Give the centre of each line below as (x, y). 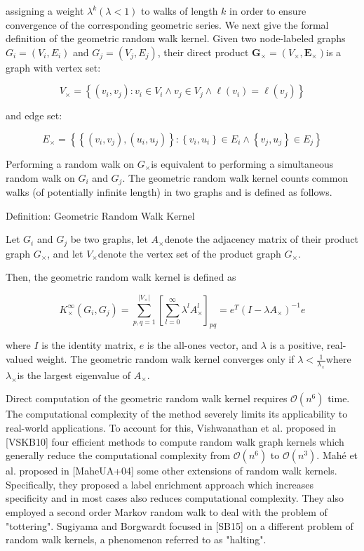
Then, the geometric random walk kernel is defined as (121, 277)
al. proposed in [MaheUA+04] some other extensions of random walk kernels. (171, 471)
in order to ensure (268, 11)
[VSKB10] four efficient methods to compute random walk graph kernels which (175, 441)
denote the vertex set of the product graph (189, 253)
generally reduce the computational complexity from (118, 455)
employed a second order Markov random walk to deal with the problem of (167, 511)
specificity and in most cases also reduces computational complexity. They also (175, 498)
